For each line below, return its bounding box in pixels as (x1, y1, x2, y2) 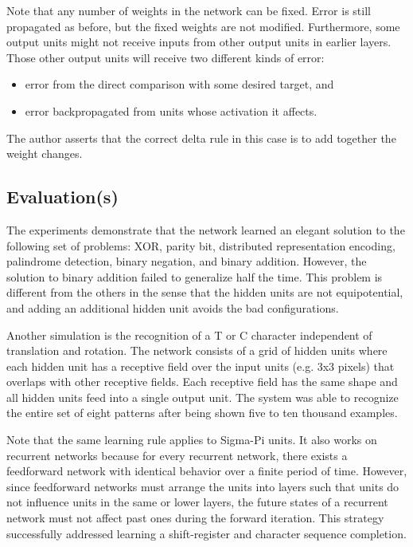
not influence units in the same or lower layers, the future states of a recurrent (6, 494, 388, 510)
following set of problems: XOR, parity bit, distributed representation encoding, (6, 237, 395, 254)
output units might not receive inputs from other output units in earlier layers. (6, 33, 392, 50)
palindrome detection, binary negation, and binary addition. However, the (6, 253, 367, 270)
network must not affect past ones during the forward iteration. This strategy (6, 510, 384, 526)
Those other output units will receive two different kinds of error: (6, 49, 325, 65)
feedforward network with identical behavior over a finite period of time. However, (6, 462, 407, 479)
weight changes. (6, 145, 83, 162)
